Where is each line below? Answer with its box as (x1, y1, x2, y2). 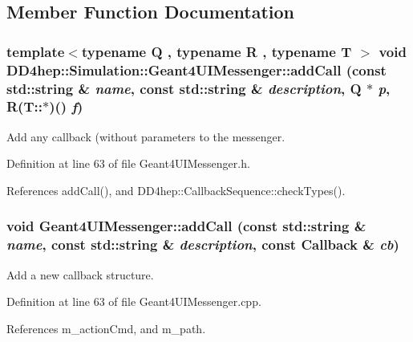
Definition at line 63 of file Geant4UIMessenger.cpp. (6, 293, 261, 310)
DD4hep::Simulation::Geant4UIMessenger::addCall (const (6, 59, 387, 79)
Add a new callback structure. (6, 266, 154, 283)
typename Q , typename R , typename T (81, 41, 352, 61)
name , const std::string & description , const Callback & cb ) (6, 234, 399, 254)
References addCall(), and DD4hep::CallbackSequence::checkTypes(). (6, 181, 346, 198)
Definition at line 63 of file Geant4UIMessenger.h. (6, 155, 250, 172)
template (6, 41, 65, 61)
